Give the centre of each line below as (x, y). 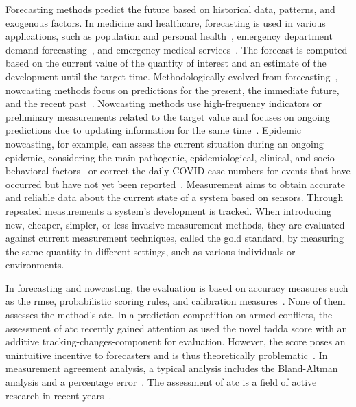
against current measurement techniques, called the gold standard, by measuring (175, 238)
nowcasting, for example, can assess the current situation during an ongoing (165, 143)
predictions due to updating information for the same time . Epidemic (154, 130)
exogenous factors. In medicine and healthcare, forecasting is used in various (166, 22)
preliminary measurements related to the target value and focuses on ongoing (168, 116)
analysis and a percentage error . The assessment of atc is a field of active (161, 382)
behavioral (27, 171)
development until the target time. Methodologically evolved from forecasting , (172, 76)
